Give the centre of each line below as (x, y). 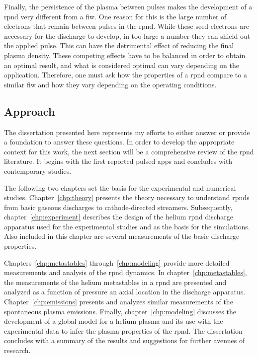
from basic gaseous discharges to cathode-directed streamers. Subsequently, (118, 207)
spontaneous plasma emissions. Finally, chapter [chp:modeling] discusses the (120, 311)
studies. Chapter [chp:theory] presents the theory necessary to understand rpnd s (127, 197)
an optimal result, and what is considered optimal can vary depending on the (122, 65)
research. (17, 350)
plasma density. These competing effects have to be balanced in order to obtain (125, 55)
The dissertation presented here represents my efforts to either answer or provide (127, 132)
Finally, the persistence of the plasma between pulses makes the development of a (128, 6)
